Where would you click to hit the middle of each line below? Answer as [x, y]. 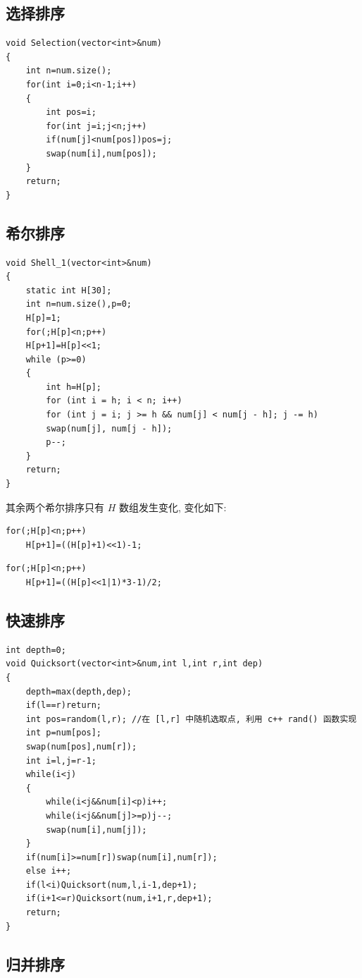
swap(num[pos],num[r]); [81, 746]
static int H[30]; [69, 290]
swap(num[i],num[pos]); [101, 153]
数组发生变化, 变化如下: [173, 507]
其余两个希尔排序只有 [55, 507]
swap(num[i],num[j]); [96, 830]
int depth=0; [36, 650]
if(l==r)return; [64, 705]
